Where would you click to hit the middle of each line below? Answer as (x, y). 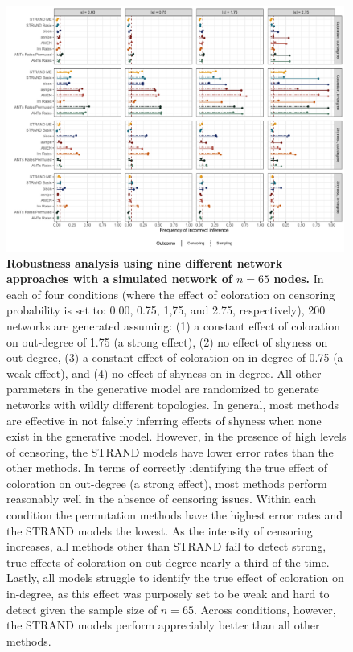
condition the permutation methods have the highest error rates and (175, 515)
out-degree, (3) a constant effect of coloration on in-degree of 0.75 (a (175, 357)
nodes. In (299, 279)
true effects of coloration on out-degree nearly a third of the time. (168, 562)
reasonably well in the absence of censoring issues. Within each (162, 499)
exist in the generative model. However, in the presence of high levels (176, 436)
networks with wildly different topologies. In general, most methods (173, 404)
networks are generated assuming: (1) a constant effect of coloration (173, 325)
